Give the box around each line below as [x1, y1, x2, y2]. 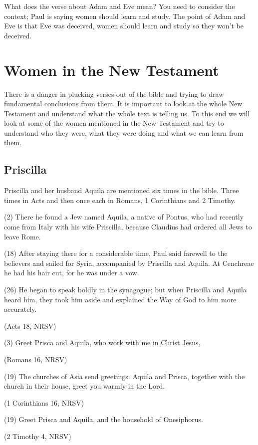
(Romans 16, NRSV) [4, 354, 67, 364]
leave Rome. [4, 231, 41, 241]
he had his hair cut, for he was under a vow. [4, 267, 139, 278]
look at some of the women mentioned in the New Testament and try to [4, 118, 224, 128]
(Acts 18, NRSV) [4, 320, 56, 331]
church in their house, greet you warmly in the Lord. [4, 381, 165, 391]
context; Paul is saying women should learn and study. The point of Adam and [4, 10, 246, 21]
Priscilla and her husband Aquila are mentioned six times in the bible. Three [4, 185, 239, 196]
